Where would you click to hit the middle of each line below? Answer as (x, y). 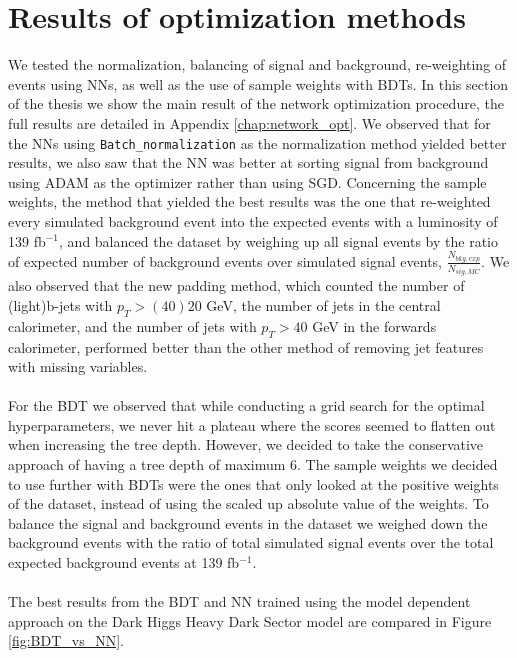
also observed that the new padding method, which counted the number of (236, 285)
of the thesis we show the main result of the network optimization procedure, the (256, 103)
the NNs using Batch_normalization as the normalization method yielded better (257, 142)
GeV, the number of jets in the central (323, 304)
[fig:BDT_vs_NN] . (66, 640)
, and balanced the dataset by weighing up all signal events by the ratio (278, 240)
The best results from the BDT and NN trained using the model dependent (239, 601)
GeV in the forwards (374, 325)
